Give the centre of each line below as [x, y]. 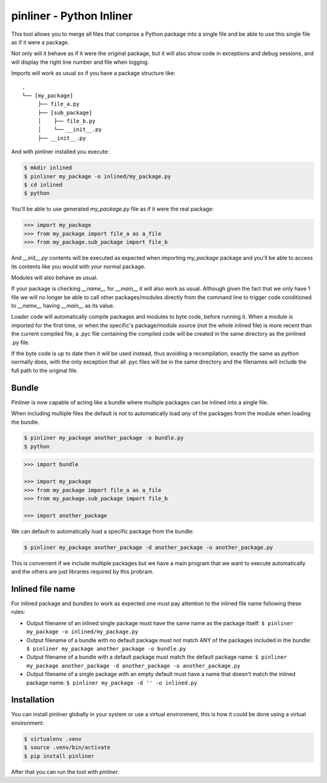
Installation [33, 700]
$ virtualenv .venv [53, 739]
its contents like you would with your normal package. [78, 266]
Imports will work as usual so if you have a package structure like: [93, 73]
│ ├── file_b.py [67, 121]
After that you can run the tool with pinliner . [65, 771]
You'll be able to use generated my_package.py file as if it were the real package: [113, 209]
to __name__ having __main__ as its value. [63, 306]
